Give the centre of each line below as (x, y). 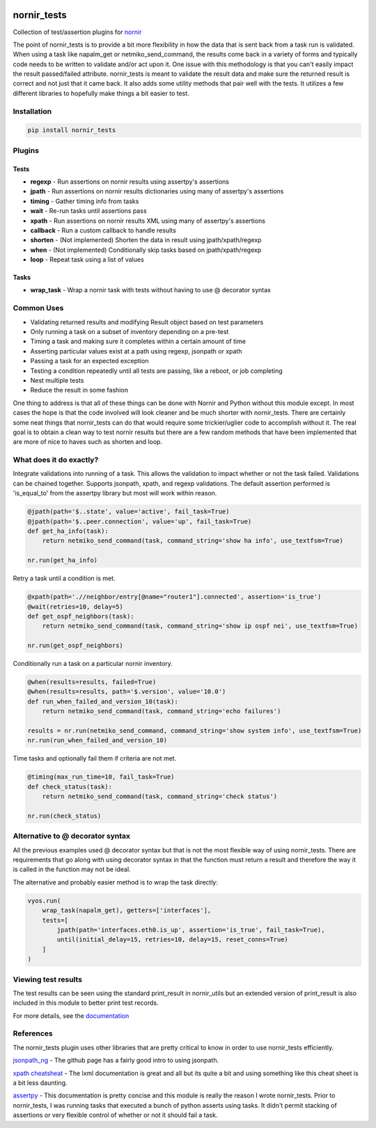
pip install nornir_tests (72, 130)
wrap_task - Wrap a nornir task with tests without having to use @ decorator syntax (151, 290)
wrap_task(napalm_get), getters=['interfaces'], (127, 911)
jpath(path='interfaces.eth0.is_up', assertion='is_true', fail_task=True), (191, 930)
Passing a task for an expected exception (89, 361)
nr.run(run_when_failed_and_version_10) (97, 740)
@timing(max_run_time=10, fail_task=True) (101, 777)
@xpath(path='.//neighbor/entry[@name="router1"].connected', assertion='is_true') (174, 597)
